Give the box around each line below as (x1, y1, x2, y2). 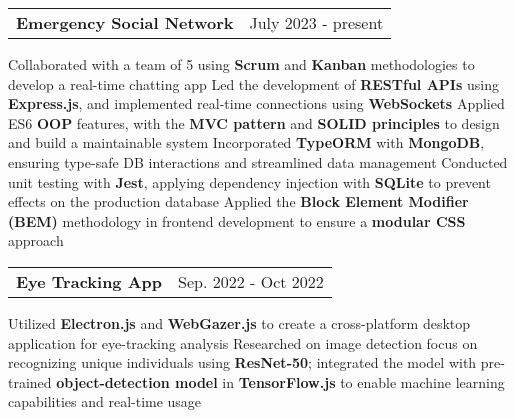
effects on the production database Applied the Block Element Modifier (8, 191, 469, 212)
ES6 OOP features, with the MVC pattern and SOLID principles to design (8, 112, 500, 133)
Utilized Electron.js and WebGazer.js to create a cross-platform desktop (8, 312, 471, 333)
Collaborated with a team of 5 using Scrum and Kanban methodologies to (8, 54, 475, 74)
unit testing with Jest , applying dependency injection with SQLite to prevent (8, 171, 491, 192)
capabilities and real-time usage (8, 391, 202, 412)
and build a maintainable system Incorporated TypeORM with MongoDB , (8, 132, 485, 153)
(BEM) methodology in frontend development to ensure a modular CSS (8, 210, 466, 231)
